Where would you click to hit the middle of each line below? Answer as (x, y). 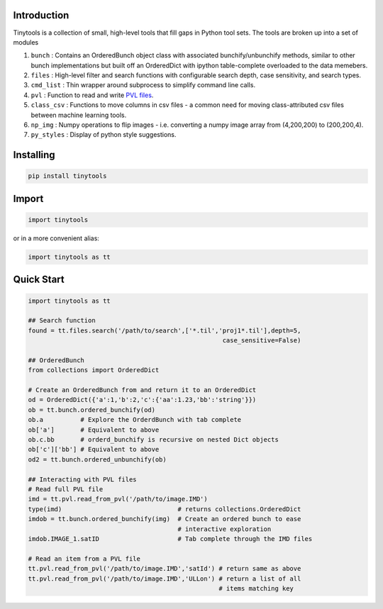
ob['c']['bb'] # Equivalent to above (94, 449)
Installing (34, 155)
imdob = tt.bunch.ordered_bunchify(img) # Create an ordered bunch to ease (165, 519)
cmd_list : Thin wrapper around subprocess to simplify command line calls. (143, 85)
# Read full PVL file (66, 489)
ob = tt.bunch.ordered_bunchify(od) (92, 410)
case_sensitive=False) (262, 341)
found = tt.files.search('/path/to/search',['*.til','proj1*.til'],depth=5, (165, 330)
